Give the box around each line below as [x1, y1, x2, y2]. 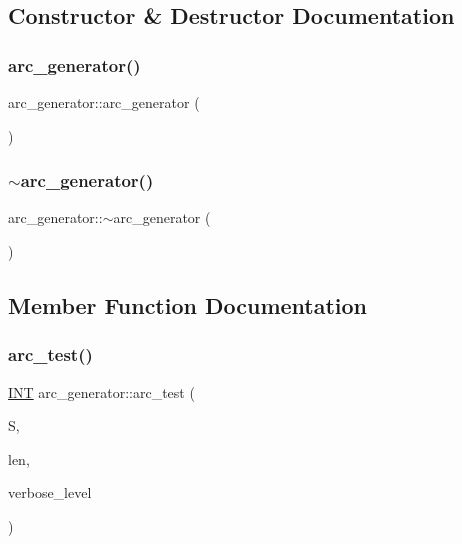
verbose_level [8, 482, 92, 503]
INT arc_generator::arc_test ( [8, 381, 195, 402]
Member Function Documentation [8, 289, 368, 320]
